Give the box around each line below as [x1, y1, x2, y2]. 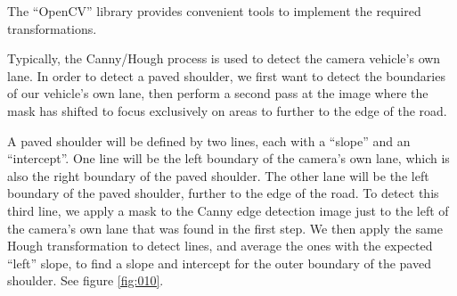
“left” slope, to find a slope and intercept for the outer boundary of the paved [7, 253, 431, 272]
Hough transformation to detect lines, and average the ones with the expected [7, 236, 433, 255]
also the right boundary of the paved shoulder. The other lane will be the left [7, 166, 429, 185]
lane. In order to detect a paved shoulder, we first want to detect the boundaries [7, 66, 445, 85]
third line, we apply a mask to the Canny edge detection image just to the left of [7, 201, 449, 219]
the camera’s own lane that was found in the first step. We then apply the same [7, 218, 443, 237]
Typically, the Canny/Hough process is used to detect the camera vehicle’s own [7, 49, 441, 68]
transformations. [7, 19, 97, 37]
